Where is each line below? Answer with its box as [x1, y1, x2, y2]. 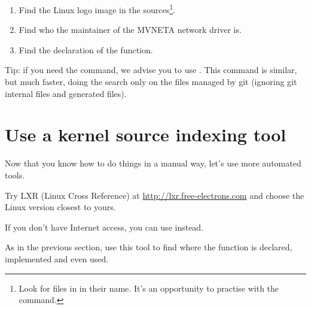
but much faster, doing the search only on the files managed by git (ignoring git [5, 75, 297, 88]
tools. [5, 168, 25, 181]
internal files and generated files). [5, 87, 127, 99]
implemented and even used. [5, 252, 109, 265]
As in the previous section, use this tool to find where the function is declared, [5, 241, 292, 253]
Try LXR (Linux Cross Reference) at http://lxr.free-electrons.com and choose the [5, 189, 304, 201]
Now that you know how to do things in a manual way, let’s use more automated [5, 157, 301, 169]
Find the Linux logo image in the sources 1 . [19, 2, 175, 16]
